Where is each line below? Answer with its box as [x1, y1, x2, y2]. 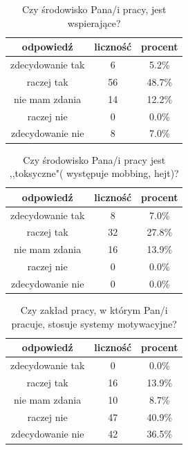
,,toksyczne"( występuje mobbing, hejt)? [9, 166, 179, 180]
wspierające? [67, 15, 121, 30]
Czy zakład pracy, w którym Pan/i [20, 303, 168, 317]
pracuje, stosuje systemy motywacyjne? [11, 316, 177, 330]
